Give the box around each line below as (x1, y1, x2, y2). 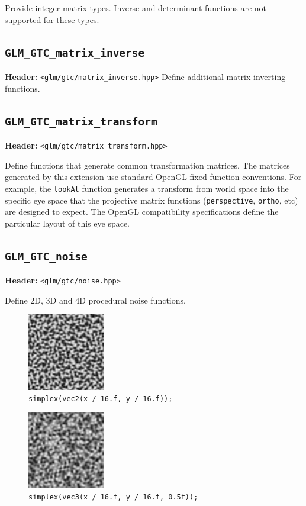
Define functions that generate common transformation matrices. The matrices (5, 159, 290, 171)
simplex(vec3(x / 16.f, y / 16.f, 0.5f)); (28, 492, 198, 501)
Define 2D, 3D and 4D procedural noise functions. (5, 294, 186, 306)
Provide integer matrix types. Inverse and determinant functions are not (5, 2, 267, 14)
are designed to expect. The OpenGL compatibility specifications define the (5, 205, 279, 218)
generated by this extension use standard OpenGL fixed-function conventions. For (5, 170, 302, 183)
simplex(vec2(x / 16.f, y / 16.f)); (28, 395, 173, 404)
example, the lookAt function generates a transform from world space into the (5, 182, 289, 194)
